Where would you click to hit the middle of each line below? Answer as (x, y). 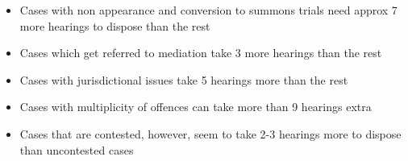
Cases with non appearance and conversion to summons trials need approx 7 (208, 10)
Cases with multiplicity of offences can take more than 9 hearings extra (196, 107)
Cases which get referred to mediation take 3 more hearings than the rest (201, 53)
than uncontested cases (77, 149)
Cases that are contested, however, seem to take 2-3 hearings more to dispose (210, 133)
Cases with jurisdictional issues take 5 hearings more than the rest (184, 79)
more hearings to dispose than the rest (115, 25)
